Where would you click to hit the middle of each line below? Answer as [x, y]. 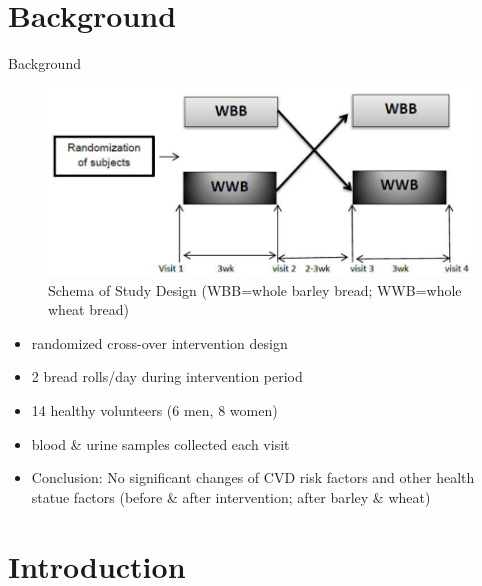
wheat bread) [88, 309]
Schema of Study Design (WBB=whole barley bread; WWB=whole [255, 289]
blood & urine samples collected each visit [160, 443]
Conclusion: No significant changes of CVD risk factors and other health [253, 477]
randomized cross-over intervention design [159, 342]
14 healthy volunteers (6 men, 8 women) [154, 410]
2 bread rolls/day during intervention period [167, 376]
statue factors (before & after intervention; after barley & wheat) [231, 496]
